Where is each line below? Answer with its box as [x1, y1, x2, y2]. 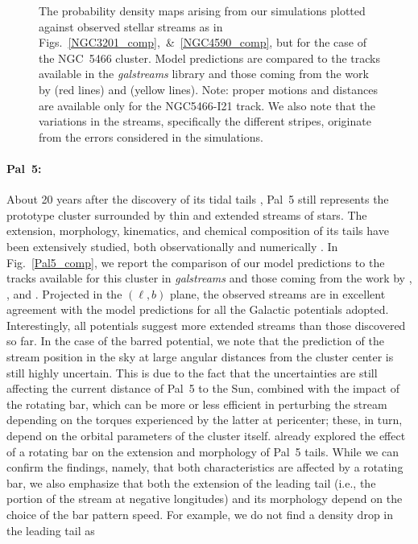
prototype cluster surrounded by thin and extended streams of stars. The [6, 206, 367, 223]
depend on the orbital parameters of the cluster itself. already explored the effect [6, 427, 406, 444]
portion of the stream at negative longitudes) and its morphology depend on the [6, 490, 403, 507]
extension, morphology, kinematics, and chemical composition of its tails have [6, 222, 389, 239]
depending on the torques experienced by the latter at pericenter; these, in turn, [6, 411, 403, 428]
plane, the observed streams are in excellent [170, 285, 386, 302]
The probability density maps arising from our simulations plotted [39, 2, 366, 19]
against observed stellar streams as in [39, 18, 223, 35]
